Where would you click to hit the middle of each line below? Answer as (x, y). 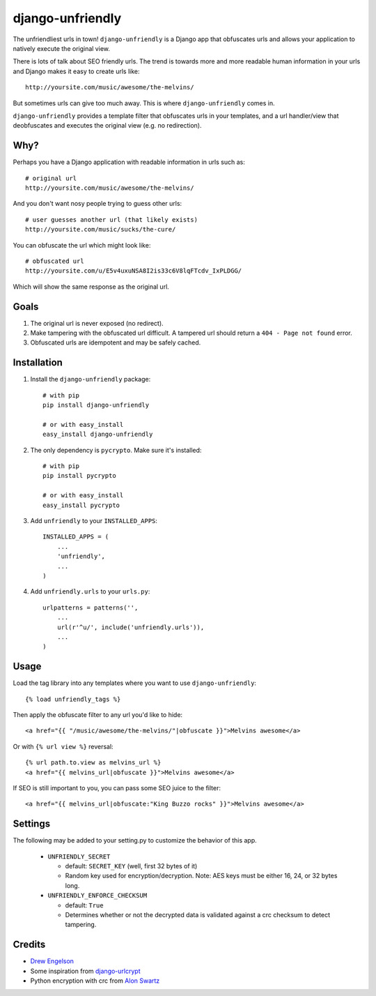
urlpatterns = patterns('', (91, 608)
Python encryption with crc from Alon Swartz (95, 981)
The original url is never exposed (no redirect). (97, 323)
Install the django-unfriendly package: (91, 379)
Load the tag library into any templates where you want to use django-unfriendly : (135, 683)
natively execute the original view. (62, 48)
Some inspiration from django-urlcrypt (85, 971)
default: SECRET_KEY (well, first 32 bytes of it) (131, 866)
